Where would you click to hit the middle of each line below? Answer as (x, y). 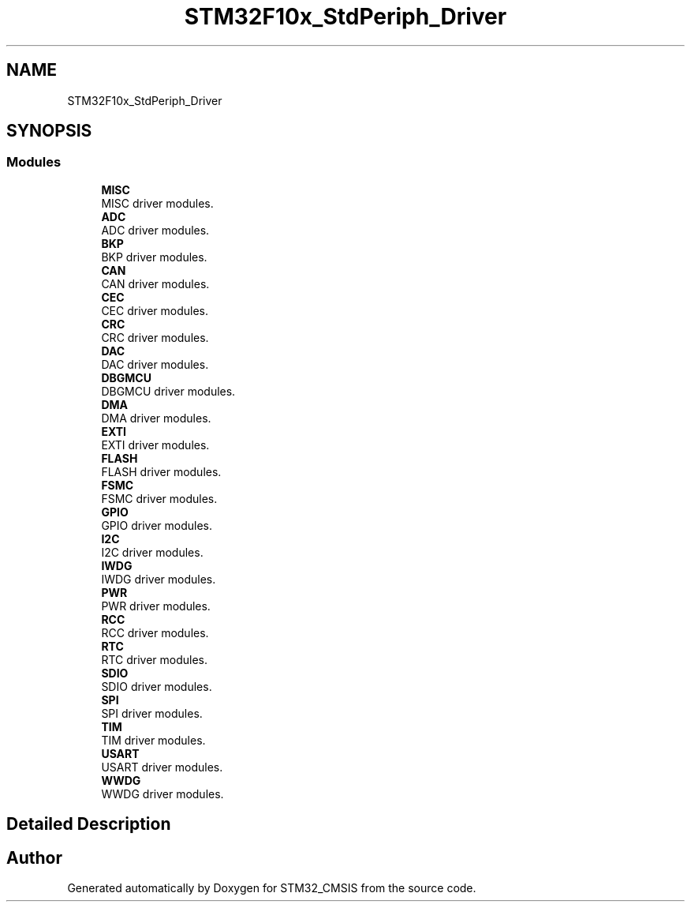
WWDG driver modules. (162, 794)
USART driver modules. (162, 767)
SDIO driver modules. (157, 686)
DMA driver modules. (156, 418)
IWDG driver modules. (159, 579)
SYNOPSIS (49, 131)
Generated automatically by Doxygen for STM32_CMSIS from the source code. (272, 888)
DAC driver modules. (155, 364)
